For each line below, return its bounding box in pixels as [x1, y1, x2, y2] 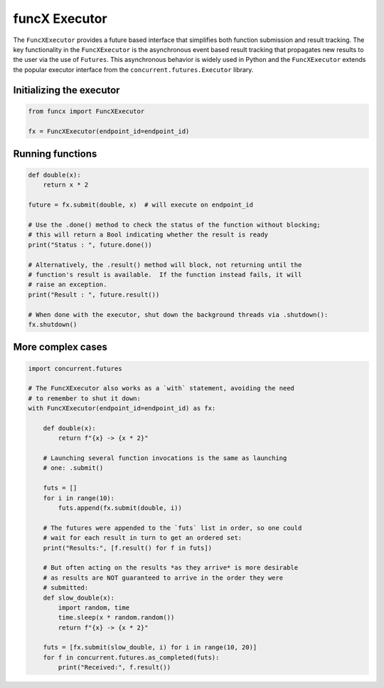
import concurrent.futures [28, 364, 122, 372]
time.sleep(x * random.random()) [58, 613, 175, 622]
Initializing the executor [13, 84, 120, 96]
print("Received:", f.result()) [58, 663, 171, 672]
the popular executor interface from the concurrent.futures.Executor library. [13, 65, 254, 74]
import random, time [58, 603, 130, 612]
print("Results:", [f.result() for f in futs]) [43, 543, 213, 552]
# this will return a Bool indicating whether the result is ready [28, 231, 269, 239]
